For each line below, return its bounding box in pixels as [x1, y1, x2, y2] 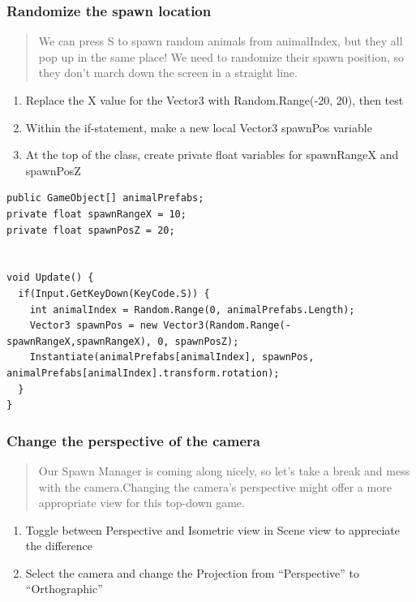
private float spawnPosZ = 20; [6, 224, 175, 236]
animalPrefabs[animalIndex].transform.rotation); [6, 367, 280, 379]
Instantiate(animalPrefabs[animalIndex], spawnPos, [29, 351, 315, 363]
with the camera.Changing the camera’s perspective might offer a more [38, 478, 392, 495]
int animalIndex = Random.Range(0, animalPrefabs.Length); [29, 303, 355, 316]
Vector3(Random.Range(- [163, 320, 291, 332]
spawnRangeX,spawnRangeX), [6, 335, 152, 347]
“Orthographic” [25, 580, 103, 597]
